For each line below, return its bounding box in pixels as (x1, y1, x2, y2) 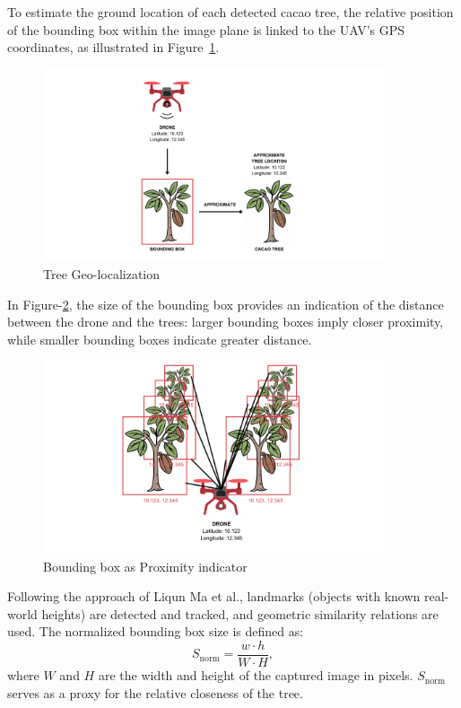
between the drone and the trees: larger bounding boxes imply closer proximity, (7, 312, 444, 331)
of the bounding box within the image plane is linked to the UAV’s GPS (7, 20, 405, 39)
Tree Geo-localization (43, 265, 161, 284)
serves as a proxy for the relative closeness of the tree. (7, 683, 303, 702)
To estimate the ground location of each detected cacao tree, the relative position (7, 3, 454, 21)
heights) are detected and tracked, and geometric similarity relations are (41, 604, 439, 623)
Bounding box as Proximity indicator (43, 556, 248, 575)
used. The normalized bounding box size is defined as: (7, 622, 304, 641)
